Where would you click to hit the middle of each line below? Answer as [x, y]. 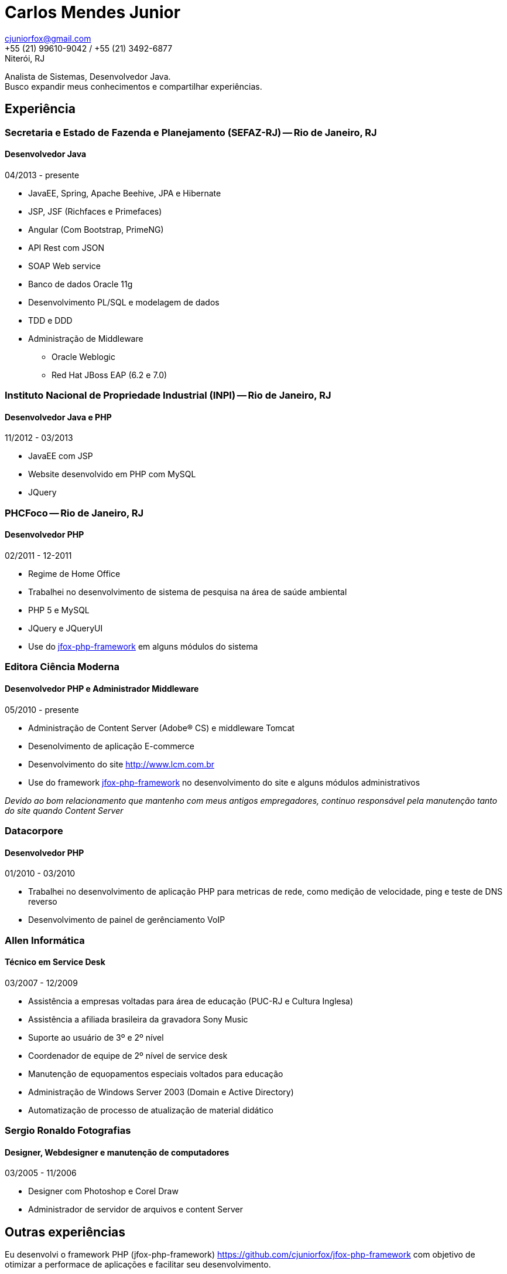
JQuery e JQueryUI [66, 628]
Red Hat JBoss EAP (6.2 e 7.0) [109, 375]
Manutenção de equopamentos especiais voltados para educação [156, 1073]
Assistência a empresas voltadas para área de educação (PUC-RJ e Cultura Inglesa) [191, 1001]
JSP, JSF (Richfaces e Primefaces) [95, 211]
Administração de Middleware [86, 338]
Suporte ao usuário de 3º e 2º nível [96, 1037]
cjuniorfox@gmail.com [48, 38]
